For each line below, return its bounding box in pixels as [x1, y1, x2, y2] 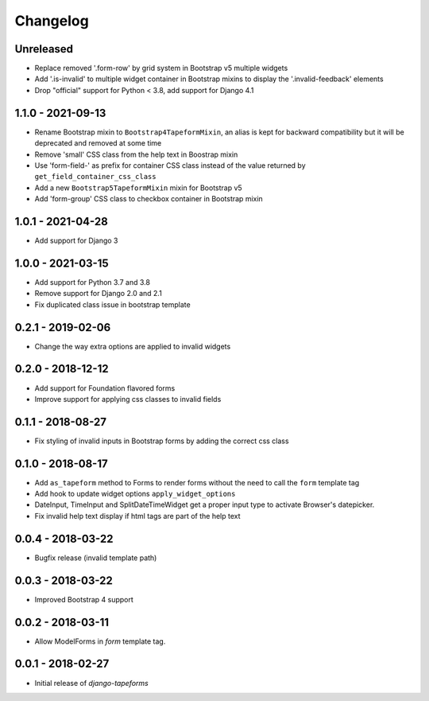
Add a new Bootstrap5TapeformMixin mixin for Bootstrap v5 [34, 183, 242, 193]
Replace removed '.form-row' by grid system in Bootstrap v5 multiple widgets [34, 64, 288, 73]
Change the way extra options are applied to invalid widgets [34, 341, 231, 351]
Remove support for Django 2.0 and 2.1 [34, 289, 162, 298]
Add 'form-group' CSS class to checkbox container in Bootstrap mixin [34, 194, 264, 204]
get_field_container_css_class [34, 172, 157, 181]
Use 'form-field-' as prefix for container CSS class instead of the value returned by [34, 160, 306, 170]
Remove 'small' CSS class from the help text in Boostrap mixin [34, 150, 238, 159]
